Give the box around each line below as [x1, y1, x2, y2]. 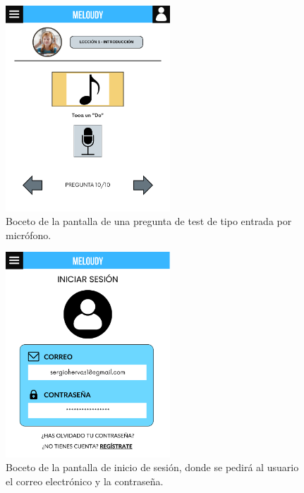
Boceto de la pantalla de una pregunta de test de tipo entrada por [6, 214, 292, 229]
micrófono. [6, 227, 51, 242]
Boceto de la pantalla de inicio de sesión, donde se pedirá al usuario [6, 460, 299, 475]
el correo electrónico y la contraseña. [6, 474, 164, 489]
